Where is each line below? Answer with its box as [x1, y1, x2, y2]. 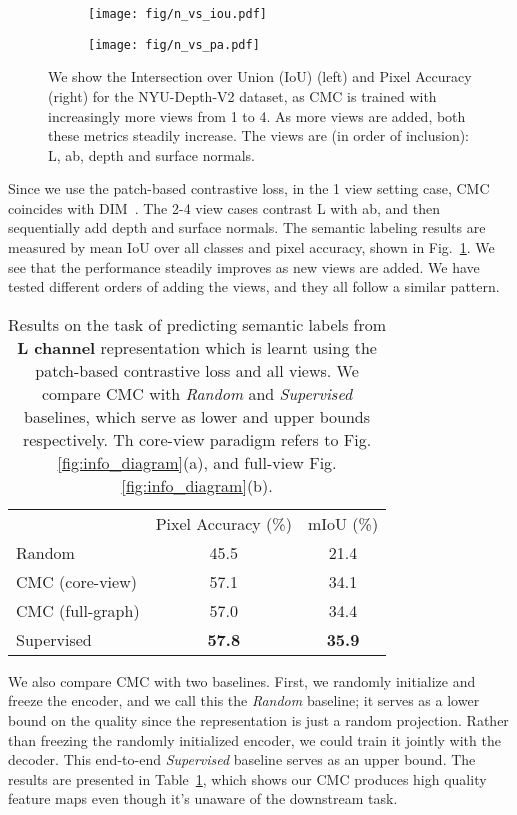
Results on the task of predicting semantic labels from [8, 312, 387, 336]
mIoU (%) [307, 511, 379, 535]
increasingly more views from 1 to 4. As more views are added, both [48, 105, 466, 126]
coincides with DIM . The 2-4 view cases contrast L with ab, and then [8, 197, 440, 218]
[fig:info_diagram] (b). [121, 473, 273, 497]
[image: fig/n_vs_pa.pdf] [88, 37, 260, 52]
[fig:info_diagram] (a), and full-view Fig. [57, 450, 337, 474]
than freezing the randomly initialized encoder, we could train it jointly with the [8, 729, 501, 750]
